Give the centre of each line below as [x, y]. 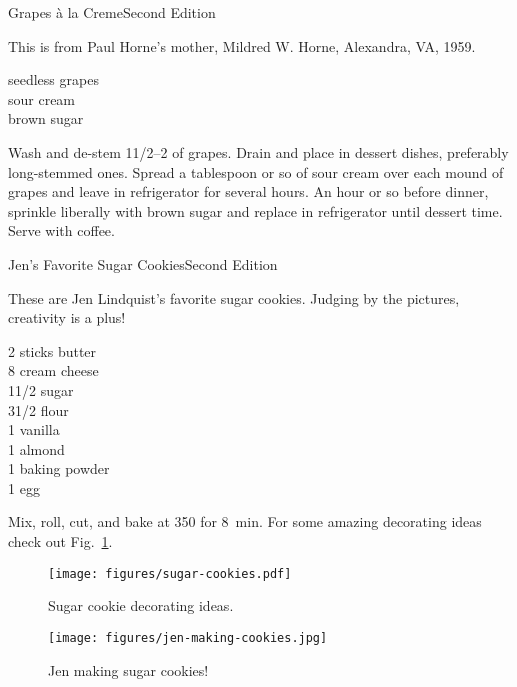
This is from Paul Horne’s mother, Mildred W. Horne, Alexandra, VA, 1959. [242, 45]
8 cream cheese [53, 370]
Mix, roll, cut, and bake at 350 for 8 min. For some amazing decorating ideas [245, 521]
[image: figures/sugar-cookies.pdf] [170, 573]
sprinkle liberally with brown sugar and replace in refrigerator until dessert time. [255, 210]
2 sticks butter [52, 350]
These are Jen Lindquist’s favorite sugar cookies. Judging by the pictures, [234, 297]
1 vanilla [34, 429]
